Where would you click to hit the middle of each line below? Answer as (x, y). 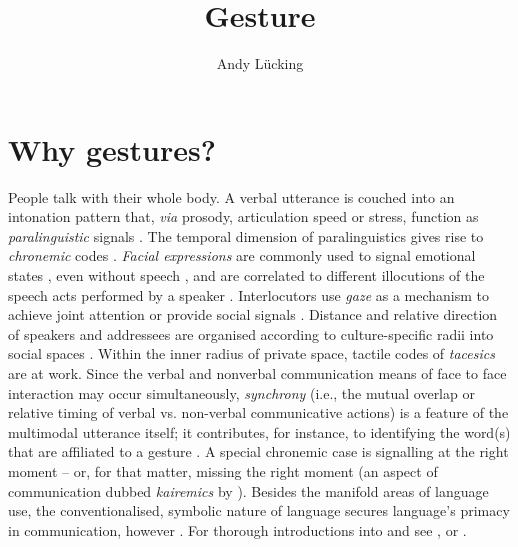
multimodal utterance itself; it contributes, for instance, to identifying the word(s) (259, 431)
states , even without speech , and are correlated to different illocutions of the (246, 275)
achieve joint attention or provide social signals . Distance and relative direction (253, 314)
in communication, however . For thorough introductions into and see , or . (237, 529)
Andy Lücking (260, 63)
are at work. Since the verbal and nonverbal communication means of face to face (257, 373)
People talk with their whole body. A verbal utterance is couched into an (231, 196)
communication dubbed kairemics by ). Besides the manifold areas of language (248, 490)
